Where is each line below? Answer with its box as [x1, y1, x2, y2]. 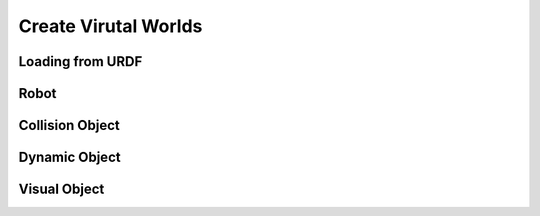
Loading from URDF [18, 53, 143, 70]
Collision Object [18, 117, 120, 134]
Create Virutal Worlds [18, 15, 203, 37]
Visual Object [18, 181, 105, 198]
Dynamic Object [18, 149, 121, 166]
